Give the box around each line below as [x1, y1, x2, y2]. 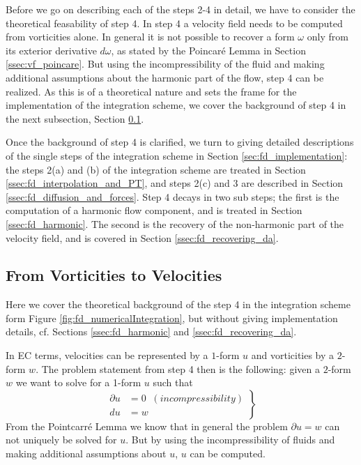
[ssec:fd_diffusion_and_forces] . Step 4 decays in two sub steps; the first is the [6, 189, 339, 204]
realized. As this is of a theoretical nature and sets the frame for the [6, 84, 297, 98]
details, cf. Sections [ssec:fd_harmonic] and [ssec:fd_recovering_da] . [6, 324, 297, 339]
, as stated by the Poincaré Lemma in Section [111, 43, 306, 57]
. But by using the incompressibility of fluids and [125, 432, 335, 447]
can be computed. [190, 446, 266, 461]
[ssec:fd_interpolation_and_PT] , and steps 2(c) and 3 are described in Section [6, 176, 344, 190]
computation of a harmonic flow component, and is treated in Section [6, 203, 302, 218]
